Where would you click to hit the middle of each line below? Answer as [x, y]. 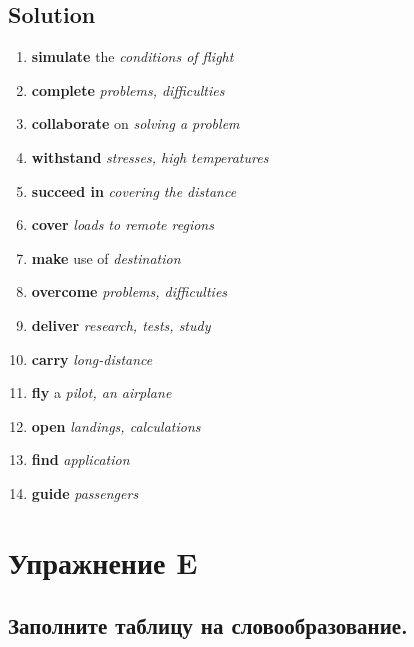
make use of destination [106, 257]
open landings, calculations [116, 425]
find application [80, 459]
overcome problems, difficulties [129, 291]
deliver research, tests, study [121, 324]
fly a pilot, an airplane [101, 392]
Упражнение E [103, 561]
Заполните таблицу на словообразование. [208, 625]
